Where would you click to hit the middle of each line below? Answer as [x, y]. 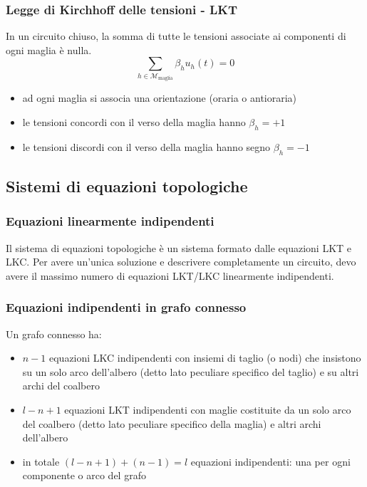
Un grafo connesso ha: [54, 334]
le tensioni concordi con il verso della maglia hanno [134, 121]
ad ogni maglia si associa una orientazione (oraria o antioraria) [160, 98]
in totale [41, 461]
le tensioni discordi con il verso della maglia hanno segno [146, 146]
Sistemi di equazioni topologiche [127, 185]
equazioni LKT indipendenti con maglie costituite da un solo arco [208, 409]
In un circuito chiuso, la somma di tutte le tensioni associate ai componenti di [176, 36]
